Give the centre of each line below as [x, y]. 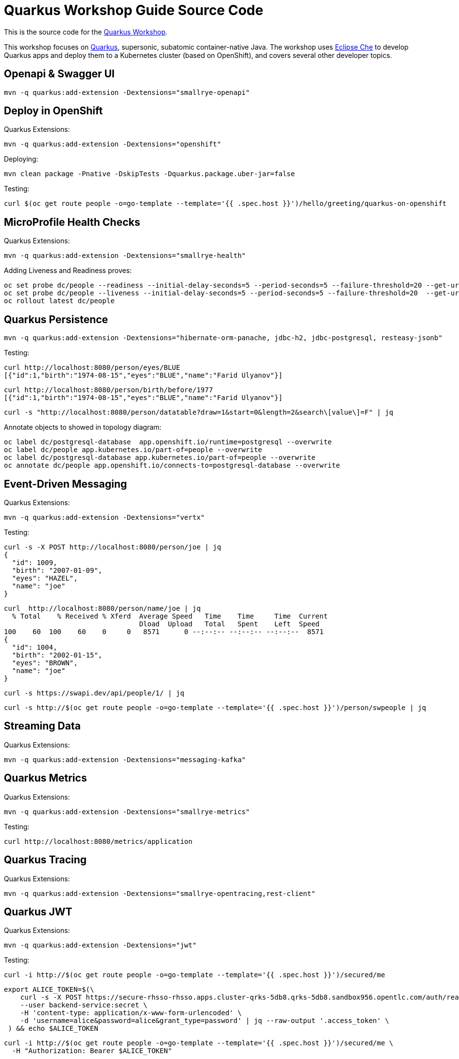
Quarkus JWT [38, 912]
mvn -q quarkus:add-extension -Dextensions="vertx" [105, 517]
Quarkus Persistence [56, 319]
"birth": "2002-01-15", [57, 655]
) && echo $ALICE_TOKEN [53, 1029]
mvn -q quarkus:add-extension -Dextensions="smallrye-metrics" [127, 812]
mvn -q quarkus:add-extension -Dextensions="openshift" [113, 144]
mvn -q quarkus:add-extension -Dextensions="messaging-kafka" [125, 759]
